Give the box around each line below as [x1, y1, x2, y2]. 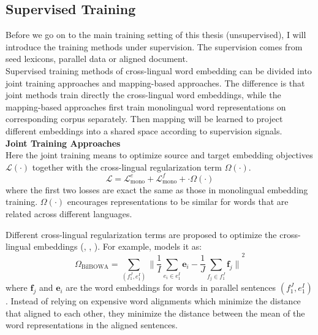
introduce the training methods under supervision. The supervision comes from [6, 40, 303, 53]
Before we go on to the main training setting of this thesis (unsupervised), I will [6, 28, 306, 41]
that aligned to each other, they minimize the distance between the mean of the [6, 306, 305, 319]
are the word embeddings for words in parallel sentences [66, 281, 276, 294]
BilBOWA [81, 264, 109, 271]
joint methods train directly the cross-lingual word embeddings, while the [6, 88, 281, 101]
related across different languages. [6, 207, 132, 220]
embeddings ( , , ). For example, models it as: [33, 240, 202, 253]
